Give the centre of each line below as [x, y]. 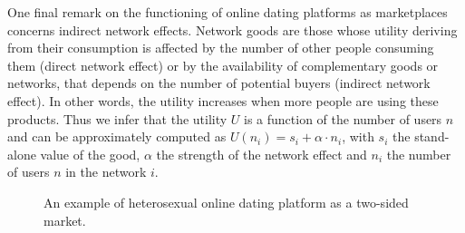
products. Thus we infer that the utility [117, 118]
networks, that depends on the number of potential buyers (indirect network [219, 83]
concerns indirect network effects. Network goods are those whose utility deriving [232, 29]
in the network [106, 172]
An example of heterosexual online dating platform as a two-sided [226, 202]
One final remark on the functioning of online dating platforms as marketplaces [228, 12]
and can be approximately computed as [117, 136]
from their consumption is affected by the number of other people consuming [221, 48]
